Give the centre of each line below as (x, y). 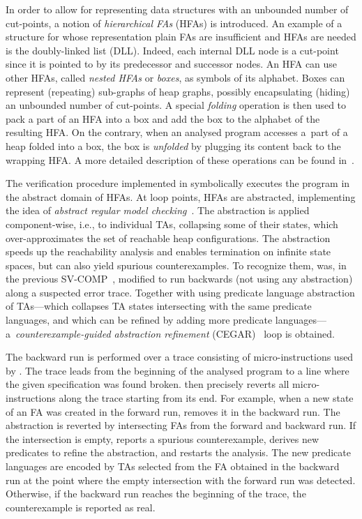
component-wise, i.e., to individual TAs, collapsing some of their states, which (172, 224)
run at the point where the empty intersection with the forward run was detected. (181, 480)
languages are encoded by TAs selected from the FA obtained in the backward (173, 466)
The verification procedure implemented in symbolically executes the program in (178, 183)
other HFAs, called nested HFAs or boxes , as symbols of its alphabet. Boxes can (175, 77)
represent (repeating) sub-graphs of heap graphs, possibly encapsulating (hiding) (178, 91)
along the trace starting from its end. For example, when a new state (206, 398)
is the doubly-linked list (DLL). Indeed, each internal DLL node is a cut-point (172, 50)
